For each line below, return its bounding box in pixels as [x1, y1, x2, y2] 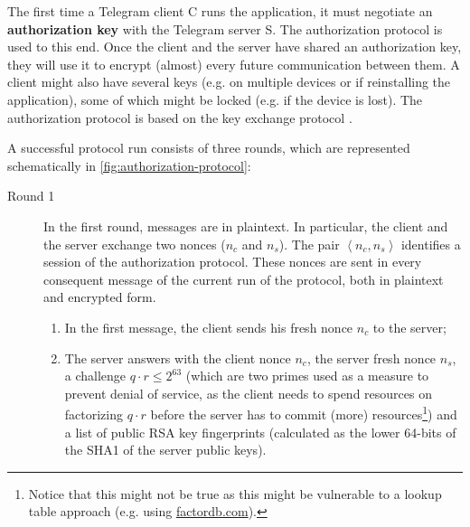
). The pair [278, 234, 340, 253]
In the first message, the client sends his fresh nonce [64, 317, 353, 336]
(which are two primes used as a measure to [185, 366, 429, 385]
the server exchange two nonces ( [43, 234, 226, 253]
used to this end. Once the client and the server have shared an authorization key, [7, 37, 462, 56]
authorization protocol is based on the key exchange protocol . [7, 108, 352, 127]
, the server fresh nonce [306, 348, 437, 367]
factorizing [64, 404, 124, 423]
